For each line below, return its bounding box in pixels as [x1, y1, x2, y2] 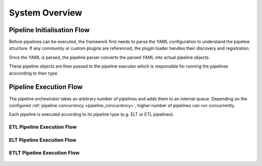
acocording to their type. [9, 70, 59, 76]
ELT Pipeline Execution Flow [9, 136, 77, 143]
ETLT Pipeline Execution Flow [9, 149, 80, 156]
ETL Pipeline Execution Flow [9, 124, 77, 130]
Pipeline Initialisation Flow [9, 26, 90, 34]
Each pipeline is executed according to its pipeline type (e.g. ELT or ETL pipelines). [9, 111, 175, 117]
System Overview [9, 7, 82, 18]
